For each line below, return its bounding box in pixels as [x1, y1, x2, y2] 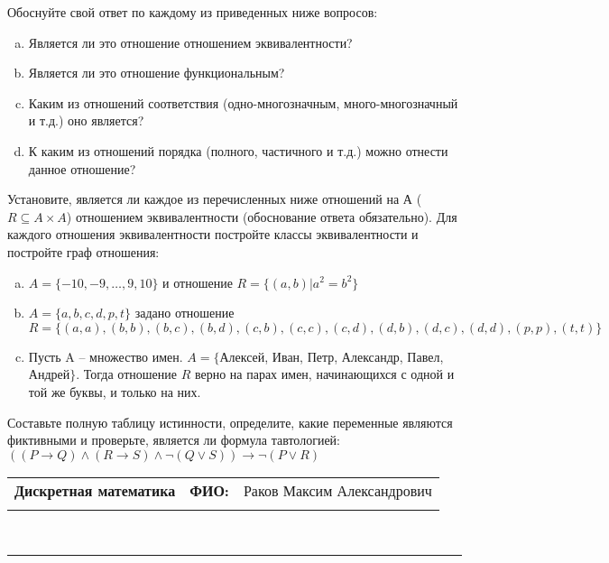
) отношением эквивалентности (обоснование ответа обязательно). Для [66, 207, 457, 226]
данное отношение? [28, 159, 136, 178]
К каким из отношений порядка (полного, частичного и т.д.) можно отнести [28, 141, 448, 160]
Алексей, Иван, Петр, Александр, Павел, [219, 346, 444, 365]
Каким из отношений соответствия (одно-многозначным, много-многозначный [28, 93, 458, 112]
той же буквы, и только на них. [28, 382, 201, 401]
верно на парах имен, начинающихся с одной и [194, 365, 455, 383]
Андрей [28, 365, 70, 383]
